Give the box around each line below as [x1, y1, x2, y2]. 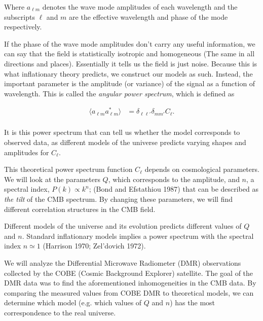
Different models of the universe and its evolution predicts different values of [4, 221, 242, 231]
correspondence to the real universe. [4, 307, 116, 317]
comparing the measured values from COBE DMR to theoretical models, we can [4, 287, 254, 298]
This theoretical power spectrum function [4, 164, 133, 174]
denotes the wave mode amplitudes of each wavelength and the [42, 2, 238, 12]
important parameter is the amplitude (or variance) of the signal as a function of [4, 78, 255, 89]
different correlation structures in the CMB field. [4, 203, 156, 214]
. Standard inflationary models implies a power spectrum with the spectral [22, 230, 254, 241]
